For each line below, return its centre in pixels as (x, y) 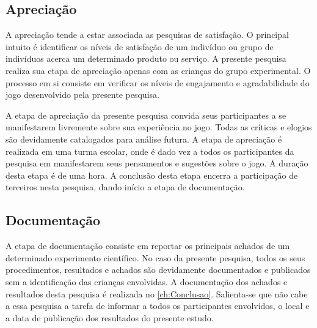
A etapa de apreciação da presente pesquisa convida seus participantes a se (146, 115)
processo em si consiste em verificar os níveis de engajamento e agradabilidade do (158, 82)
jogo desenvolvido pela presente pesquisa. (82, 95)
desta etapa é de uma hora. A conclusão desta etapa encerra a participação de (152, 175)
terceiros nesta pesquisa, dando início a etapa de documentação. (125, 187)
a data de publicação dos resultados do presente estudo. (110, 317)
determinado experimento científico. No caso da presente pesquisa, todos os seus (155, 257)
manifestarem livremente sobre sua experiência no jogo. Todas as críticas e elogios (159, 127)
